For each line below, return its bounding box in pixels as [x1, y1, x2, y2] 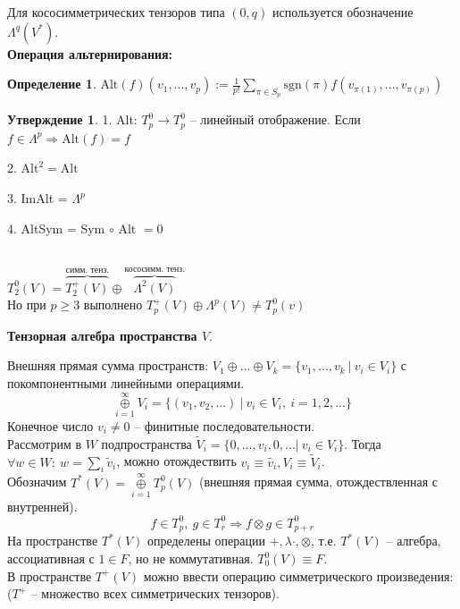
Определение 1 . [7, 74, 96, 93]
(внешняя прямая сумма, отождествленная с [199, 472, 439, 491]
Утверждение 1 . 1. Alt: [7, 110, 138, 129]
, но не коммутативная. [128, 549, 254, 568]
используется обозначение [272, 3, 414, 21]
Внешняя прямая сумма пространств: [7, 356, 209, 375]
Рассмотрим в [7, 434, 82, 453]
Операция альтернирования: [7, 44, 173, 63]
